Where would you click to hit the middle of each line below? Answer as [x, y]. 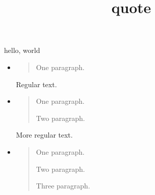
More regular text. [44, 135]
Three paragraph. [63, 186]
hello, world [22, 50]
